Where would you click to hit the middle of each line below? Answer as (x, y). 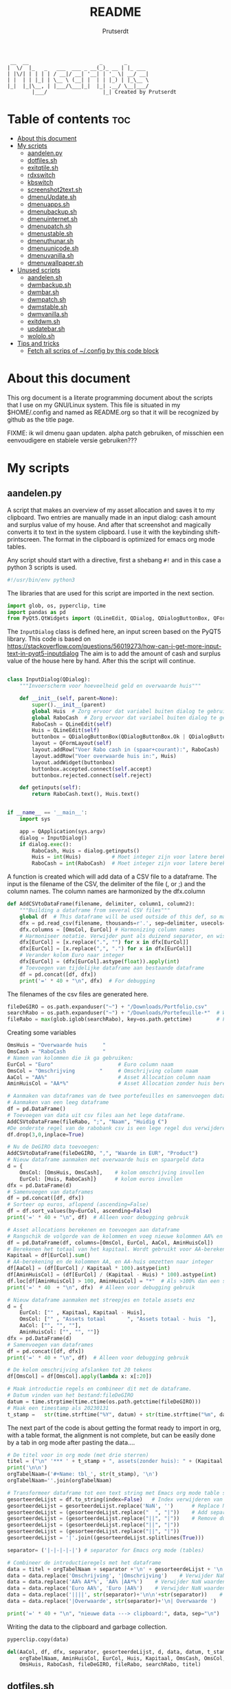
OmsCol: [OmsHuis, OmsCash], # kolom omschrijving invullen (112, 1172)
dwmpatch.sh (47, 299)
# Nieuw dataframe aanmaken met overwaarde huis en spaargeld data (106, 1160)
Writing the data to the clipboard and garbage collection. (87, 1626)
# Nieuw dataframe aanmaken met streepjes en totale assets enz (101, 1300)
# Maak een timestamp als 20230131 (58, 1408)
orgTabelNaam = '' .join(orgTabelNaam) (59, 1481)
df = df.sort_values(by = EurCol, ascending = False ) (80, 1211)
